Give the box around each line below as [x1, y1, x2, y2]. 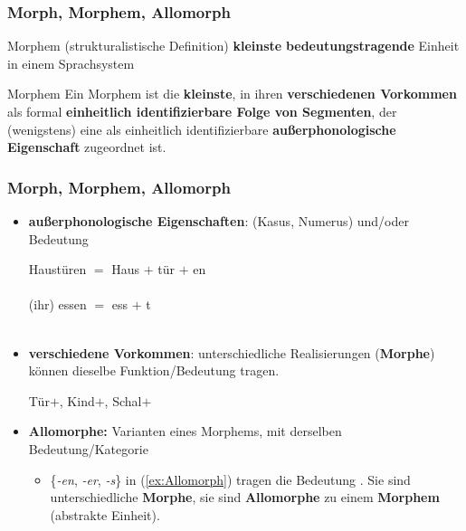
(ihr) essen [28, 295, 87, 314]
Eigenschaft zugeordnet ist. [7, 137, 166, 156]
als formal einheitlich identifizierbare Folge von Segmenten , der [7, 102, 397, 120]
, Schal [104, 391, 142, 410]
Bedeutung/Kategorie [28, 439, 148, 458]
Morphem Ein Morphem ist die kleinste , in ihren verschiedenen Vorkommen [7, 84, 457, 103]
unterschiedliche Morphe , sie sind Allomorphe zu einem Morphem [50, 488, 440, 507]
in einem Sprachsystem [7, 53, 135, 72]
